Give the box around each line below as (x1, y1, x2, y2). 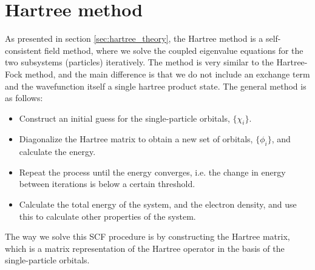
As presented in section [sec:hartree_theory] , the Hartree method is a (5, 32, 263, 45)
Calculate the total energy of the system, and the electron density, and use (19, 198, 297, 211)
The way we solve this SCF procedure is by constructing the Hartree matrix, (5, 230, 290, 243)
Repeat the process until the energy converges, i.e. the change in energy (19, 165, 286, 178)
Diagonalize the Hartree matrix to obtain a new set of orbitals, (19, 133, 253, 145)
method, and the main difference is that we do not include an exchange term (25, 67, 310, 80)
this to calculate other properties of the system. (19, 209, 196, 222)
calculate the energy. (19, 145, 96, 158)
